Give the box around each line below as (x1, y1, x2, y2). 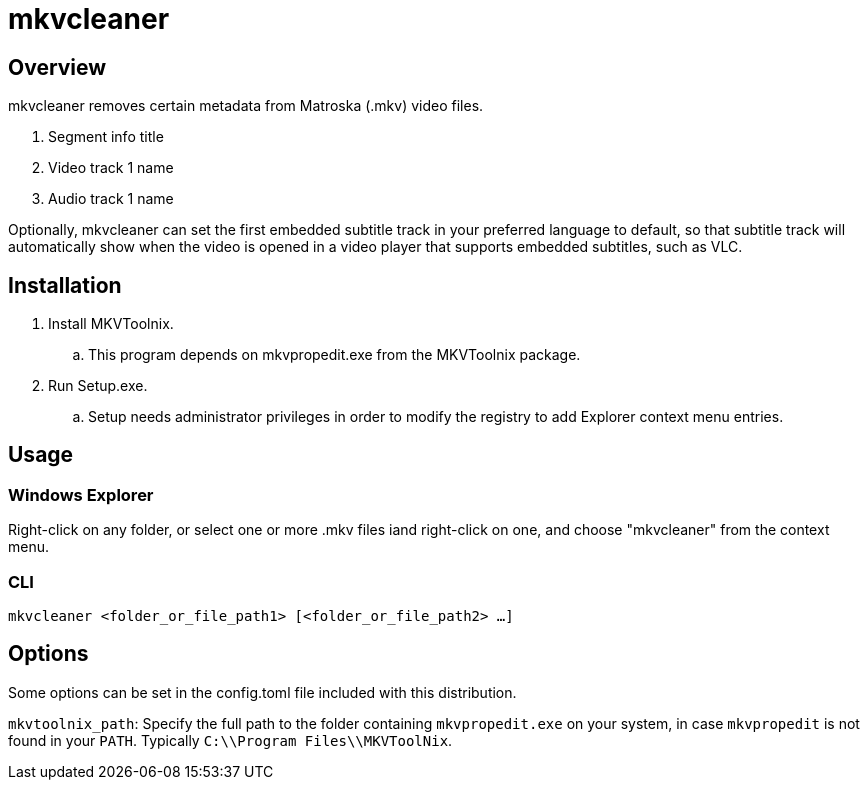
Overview (8, 54, 107, 80)
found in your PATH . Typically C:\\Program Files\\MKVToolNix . (8, 731, 453, 749)
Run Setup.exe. (48, 377, 148, 395)
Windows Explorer (8, 484, 154, 505)
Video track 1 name (48, 159, 174, 177)
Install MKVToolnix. (48, 315, 174, 333)
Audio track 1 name (48, 190, 174, 208)
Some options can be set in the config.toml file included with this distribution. (8, 683, 517, 701)
